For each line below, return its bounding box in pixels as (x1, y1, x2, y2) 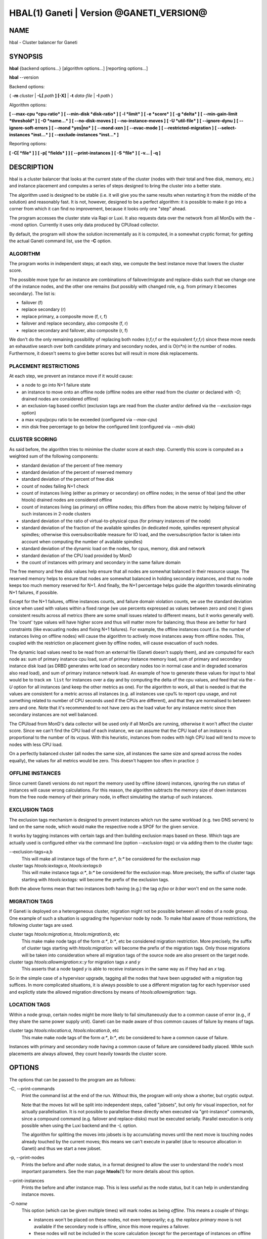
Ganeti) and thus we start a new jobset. (21, 1145, 101, 1152)
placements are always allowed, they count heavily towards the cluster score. (9, 1051, 168, 1057)
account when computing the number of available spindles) (21, 538, 143, 545)
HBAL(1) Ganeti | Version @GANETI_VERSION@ (9, 7, 208, 18)
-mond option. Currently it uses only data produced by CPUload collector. (9, 222, 159, 228)
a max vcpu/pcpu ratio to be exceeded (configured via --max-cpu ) (21, 417, 158, 423)
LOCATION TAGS (9, 1001, 50, 1008)
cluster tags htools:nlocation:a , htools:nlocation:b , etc (9, 1027, 119, 1033)
